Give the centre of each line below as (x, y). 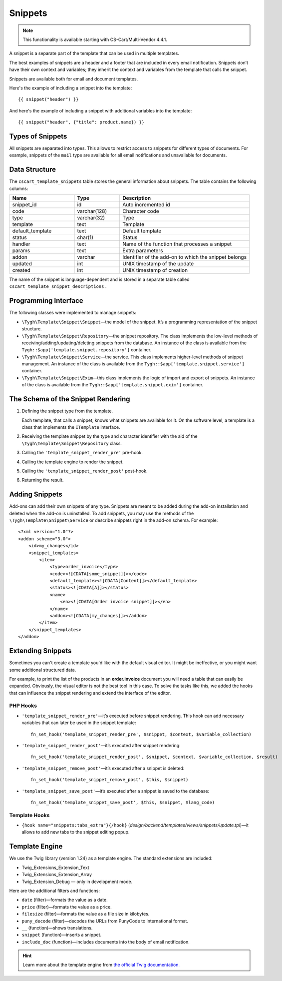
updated (22, 264)
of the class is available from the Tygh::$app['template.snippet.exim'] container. (113, 385)
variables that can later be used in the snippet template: (79, 723)
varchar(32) (91, 218)
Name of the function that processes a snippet (177, 244)
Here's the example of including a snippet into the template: (71, 88)
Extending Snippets (40, 651)
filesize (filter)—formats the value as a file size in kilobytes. (86, 914)
